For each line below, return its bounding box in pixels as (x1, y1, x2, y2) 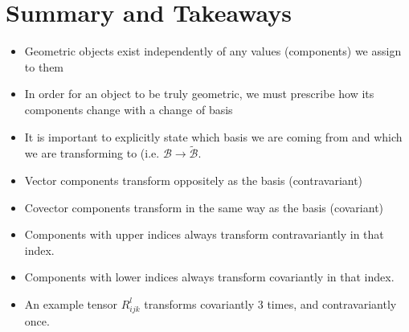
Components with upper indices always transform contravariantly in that (24, 226, 384, 243)
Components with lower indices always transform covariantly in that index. (24, 268, 395, 285)
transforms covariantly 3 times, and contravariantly (144, 295, 397, 312)
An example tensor (24, 295, 118, 312)
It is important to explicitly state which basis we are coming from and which (24, 128, 403, 145)
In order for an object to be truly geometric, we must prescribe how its (24, 85, 374, 102)
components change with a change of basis (24, 100, 233, 117)
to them (24, 58, 64, 75)
